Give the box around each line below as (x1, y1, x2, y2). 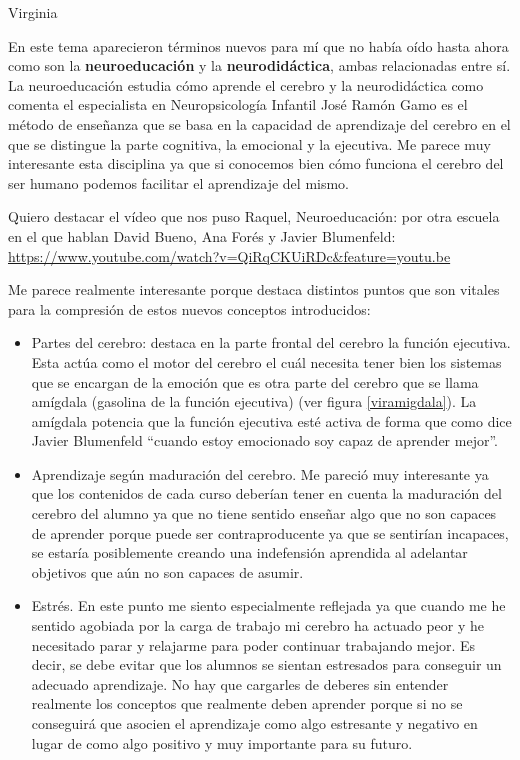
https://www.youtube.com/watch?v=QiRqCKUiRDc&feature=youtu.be (8, 245, 451, 266)
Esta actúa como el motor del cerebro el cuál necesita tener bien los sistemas (31, 351, 502, 372)
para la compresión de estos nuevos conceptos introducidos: (8, 298, 371, 319)
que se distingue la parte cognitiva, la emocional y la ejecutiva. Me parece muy (8, 133, 491, 154)
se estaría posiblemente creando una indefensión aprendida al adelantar (31, 542, 468, 563)
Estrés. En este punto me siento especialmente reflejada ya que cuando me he (31, 595, 506, 616)
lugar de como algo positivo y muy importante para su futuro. (31, 732, 413, 753)
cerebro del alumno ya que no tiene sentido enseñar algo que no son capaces (31, 503, 497, 524)
